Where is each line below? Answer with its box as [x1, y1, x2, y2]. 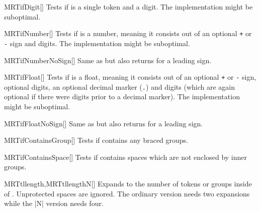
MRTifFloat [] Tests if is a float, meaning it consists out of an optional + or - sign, [4, 72, 256, 82]
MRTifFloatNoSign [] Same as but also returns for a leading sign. [4, 118, 203, 128]
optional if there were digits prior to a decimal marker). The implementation [4, 91, 240, 102]
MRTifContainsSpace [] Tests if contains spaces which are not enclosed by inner [4, 151, 247, 162]
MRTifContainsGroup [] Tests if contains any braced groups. [4, 135, 189, 145]
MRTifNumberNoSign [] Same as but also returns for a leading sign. [4, 55, 212, 65]
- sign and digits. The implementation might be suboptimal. [4, 38, 190, 48]
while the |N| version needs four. [4, 198, 104, 208]
